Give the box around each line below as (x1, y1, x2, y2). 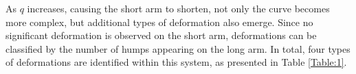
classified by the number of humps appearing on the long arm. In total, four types (5, 41, 351, 56)
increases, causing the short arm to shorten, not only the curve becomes (27, 1, 330, 15)
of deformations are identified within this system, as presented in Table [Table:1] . (5, 55, 347, 69)
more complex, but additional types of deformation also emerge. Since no (5, 14, 313, 29)
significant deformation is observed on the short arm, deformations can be (5, 28, 317, 42)
